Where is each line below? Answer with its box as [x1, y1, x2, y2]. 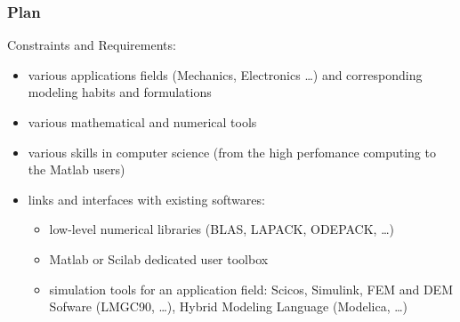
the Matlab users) [28, 160, 125, 179]
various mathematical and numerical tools [28, 113, 257, 131]
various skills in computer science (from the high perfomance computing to [28, 142, 436, 161]
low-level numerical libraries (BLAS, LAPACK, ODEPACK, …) [49, 220, 394, 238]
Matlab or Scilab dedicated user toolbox [49, 249, 269, 268]
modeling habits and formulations [28, 83, 212, 101]
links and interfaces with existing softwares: [28, 189, 265, 208]
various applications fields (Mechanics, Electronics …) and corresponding [28, 65, 423, 84]
